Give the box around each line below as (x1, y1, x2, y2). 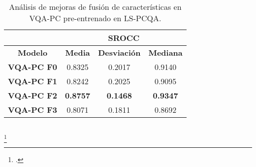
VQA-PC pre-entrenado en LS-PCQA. (29, 12, 161, 24)
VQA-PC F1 (8, 75, 58, 87)
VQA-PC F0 (8, 61, 58, 72)
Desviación (98, 47, 141, 58)
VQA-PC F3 (8, 104, 58, 115)
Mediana (148, 47, 183, 58)
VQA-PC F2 (8, 90, 58, 101)
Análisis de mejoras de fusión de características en (9, 1, 182, 12)
